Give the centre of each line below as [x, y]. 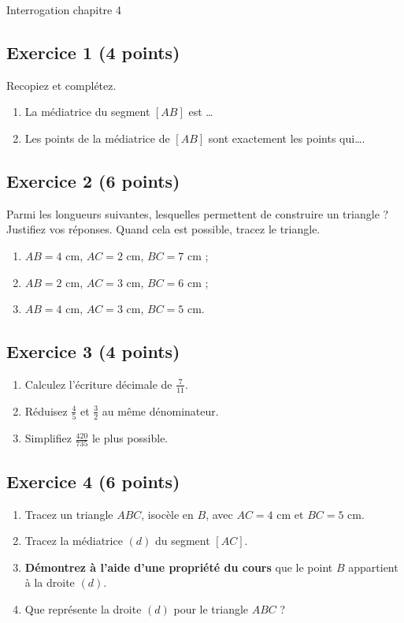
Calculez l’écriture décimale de [98, 384]
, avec [219, 514]
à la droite [50, 582]
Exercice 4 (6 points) [93, 481]
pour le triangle [211, 608]
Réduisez [46, 410]
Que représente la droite [83, 608]
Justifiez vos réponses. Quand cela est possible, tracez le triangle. [163, 229]
